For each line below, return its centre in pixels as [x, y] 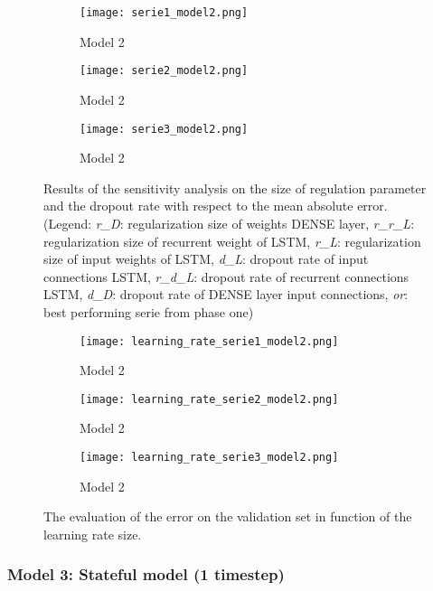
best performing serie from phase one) [149, 311]
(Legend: [68, 223]
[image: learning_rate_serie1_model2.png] [209, 341]
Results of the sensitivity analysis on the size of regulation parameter [235, 188]
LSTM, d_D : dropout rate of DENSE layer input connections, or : [226, 294]
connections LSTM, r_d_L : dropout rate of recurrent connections [226, 276]
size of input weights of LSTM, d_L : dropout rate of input [206, 259]
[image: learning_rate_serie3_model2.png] [209, 457]
